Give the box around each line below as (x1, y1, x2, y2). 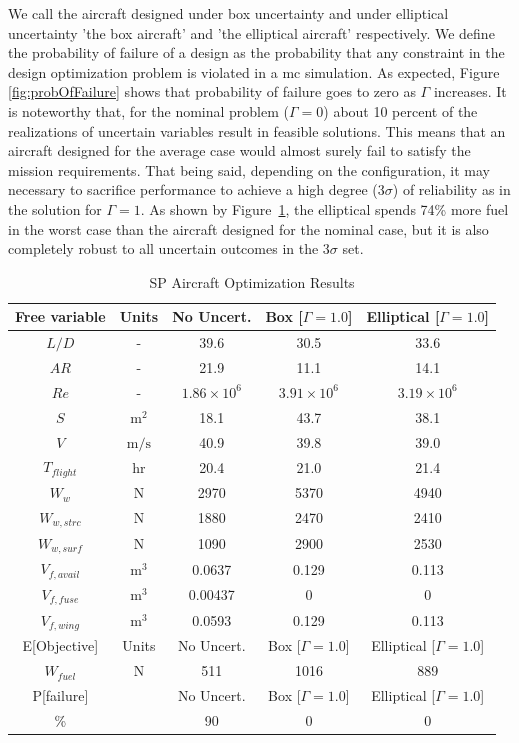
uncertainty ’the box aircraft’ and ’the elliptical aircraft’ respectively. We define (8, 22, 495, 43)
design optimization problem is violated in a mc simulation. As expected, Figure (8, 61, 500, 82)
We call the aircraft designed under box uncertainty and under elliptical (8, 3, 449, 23)
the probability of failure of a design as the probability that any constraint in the (8, 42, 505, 63)
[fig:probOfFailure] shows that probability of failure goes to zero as (8, 81, 416, 102)
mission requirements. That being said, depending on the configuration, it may (8, 159, 490, 180)
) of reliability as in (392, 179, 511, 200)
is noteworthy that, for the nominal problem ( (8, 100, 289, 121)
